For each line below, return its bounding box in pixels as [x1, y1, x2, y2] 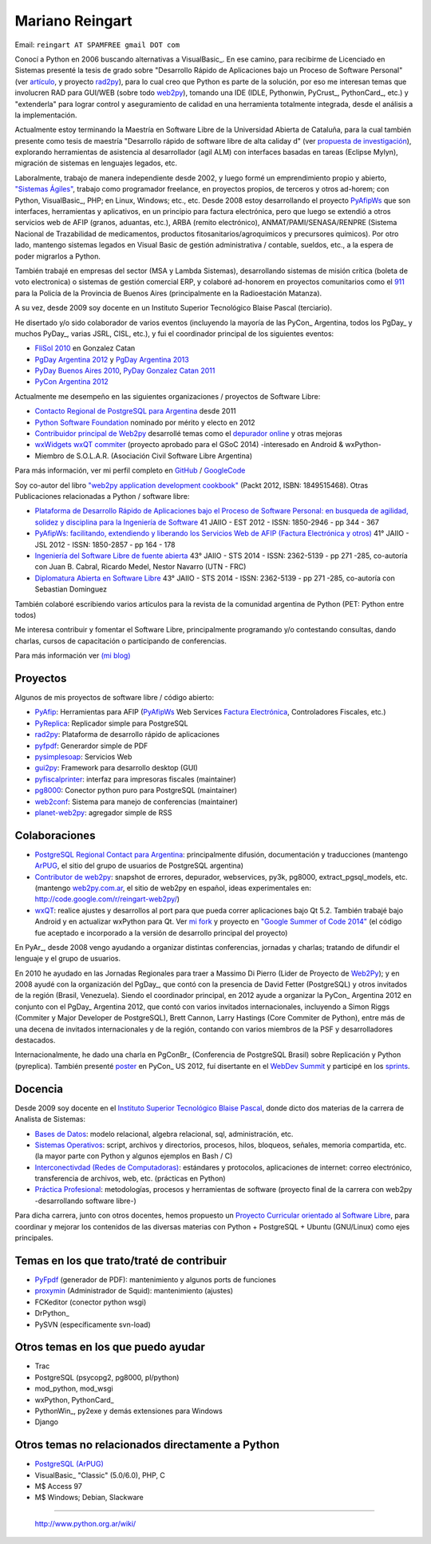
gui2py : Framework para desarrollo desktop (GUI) [34, 763, 199, 773]
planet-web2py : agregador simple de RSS [34, 807, 172, 818]
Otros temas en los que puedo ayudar [14, 1340, 205, 1354]
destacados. [14, 1035, 56, 1045]
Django [34, 1417, 59, 1427]
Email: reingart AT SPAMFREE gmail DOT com [14, 40, 180, 49]
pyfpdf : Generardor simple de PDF [34, 741, 148, 750]
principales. [14, 1233, 53, 1243]
